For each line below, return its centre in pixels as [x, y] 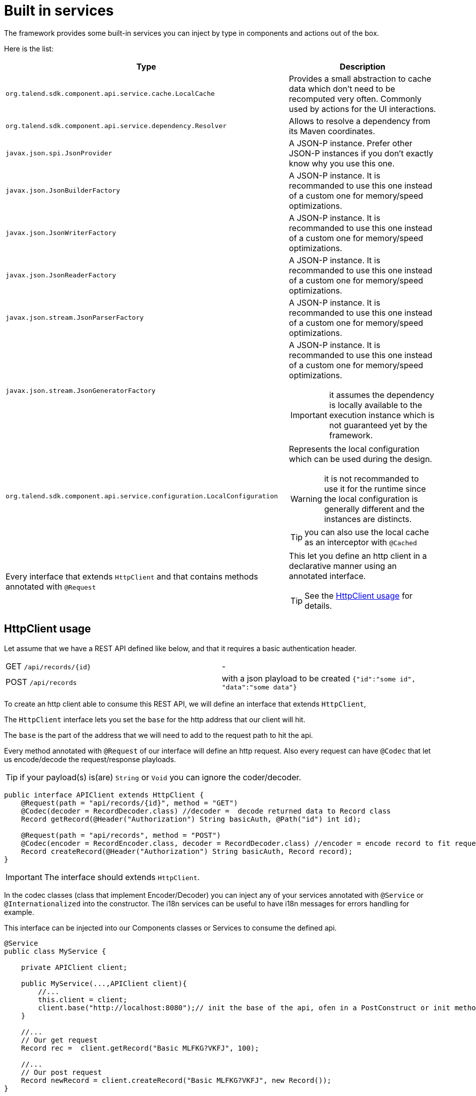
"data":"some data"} [259, 687]
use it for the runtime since [375, 488]
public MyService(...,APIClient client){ [104, 983]
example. [19, 912]
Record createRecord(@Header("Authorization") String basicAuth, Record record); [187, 851]
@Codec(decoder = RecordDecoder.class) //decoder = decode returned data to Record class [206, 811]
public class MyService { [55, 951]
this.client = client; [83, 999]
